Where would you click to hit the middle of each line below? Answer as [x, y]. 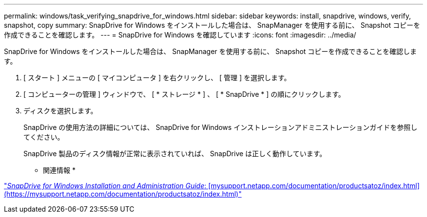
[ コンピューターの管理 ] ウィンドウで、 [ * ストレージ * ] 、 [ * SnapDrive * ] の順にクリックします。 [184, 94]
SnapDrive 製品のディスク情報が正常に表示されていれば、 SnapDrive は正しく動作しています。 [175, 154]
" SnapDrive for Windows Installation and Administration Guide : [105, 186]
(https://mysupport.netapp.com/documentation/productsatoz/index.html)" [123, 194]
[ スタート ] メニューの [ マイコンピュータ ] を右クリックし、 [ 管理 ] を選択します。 [157, 78]
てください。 [44, 137]
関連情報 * [59, 170]
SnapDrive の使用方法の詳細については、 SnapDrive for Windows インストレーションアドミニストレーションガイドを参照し [221, 127]
